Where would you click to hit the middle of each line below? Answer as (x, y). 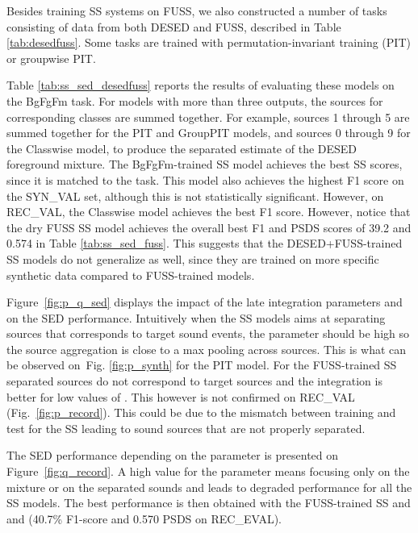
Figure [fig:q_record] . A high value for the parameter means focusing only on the (208, 471)
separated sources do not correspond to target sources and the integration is (194, 381)
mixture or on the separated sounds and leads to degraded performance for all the (209, 487)
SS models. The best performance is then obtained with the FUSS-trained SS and (209, 503)
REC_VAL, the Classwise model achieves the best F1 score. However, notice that (209, 212)
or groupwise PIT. (51, 58)
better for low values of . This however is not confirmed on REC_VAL (181, 396)
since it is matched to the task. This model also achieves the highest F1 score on (205, 179)
